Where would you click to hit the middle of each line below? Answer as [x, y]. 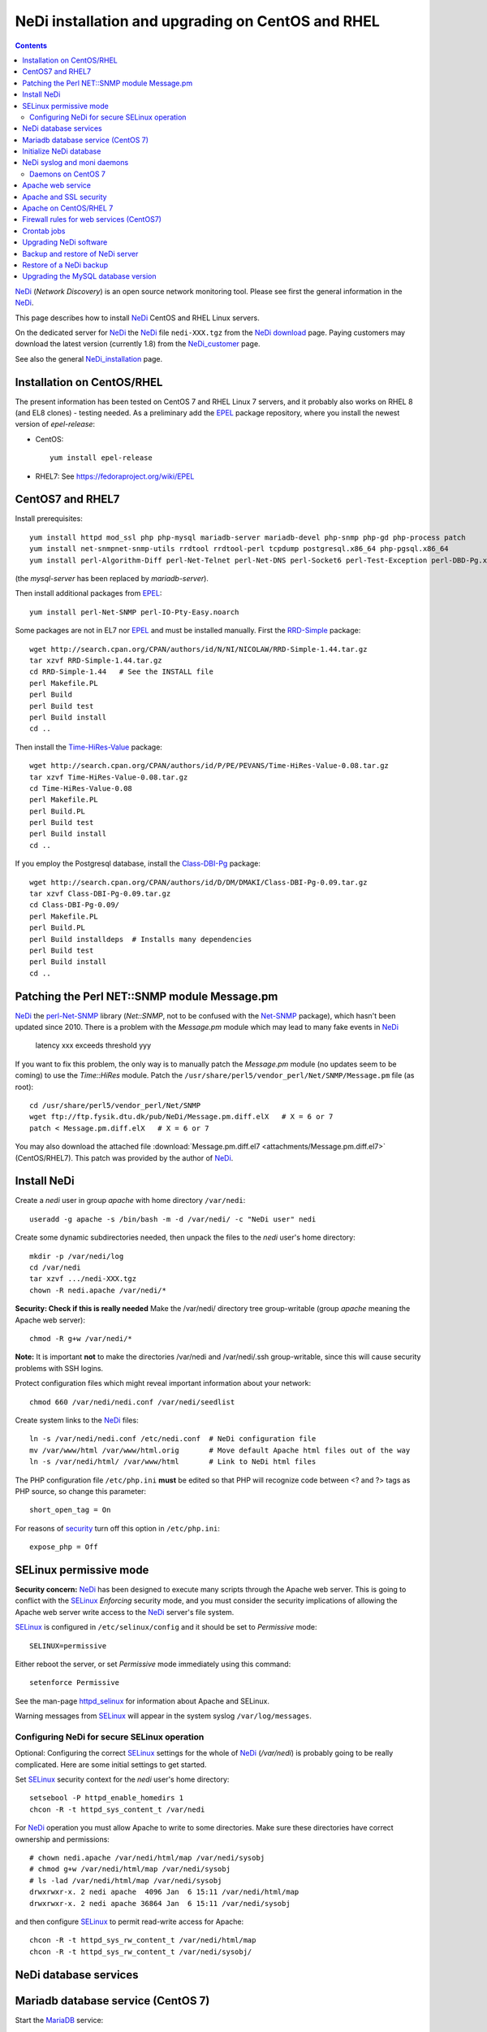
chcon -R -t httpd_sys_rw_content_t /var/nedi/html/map [143, 1940]
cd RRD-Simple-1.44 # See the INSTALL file [122, 672]
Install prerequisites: [49, 519]
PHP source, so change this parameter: [80, 1491]
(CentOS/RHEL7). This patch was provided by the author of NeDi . [124, 1157]
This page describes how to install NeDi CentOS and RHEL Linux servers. [137, 318]
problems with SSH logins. [59, 1368]
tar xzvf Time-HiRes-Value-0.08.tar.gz [109, 777]
